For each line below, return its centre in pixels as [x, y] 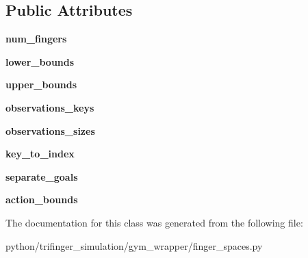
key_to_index [40, 154]
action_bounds [42, 199]
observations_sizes [50, 130]
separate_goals [42, 176]
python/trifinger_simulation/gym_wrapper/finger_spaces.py [134, 245]
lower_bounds [40, 61]
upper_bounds [41, 85]
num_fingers [36, 39]
